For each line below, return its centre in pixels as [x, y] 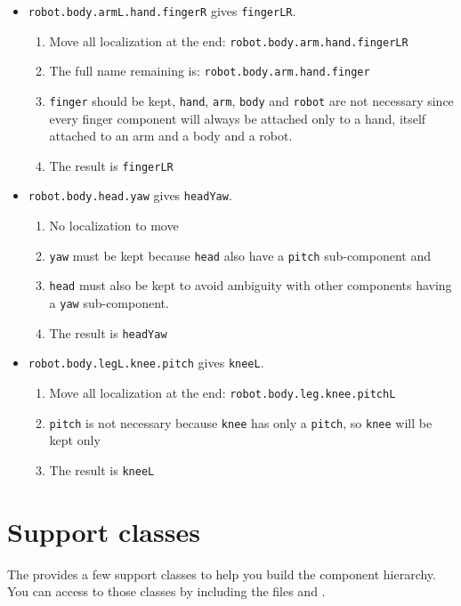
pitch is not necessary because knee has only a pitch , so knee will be [241, 422]
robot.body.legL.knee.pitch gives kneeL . [146, 363]
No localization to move [114, 226]
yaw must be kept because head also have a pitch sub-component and [240, 255]
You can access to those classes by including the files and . [166, 591]
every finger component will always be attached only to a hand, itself [238, 118]
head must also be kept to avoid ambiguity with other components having [251, 285]
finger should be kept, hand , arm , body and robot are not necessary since [251, 100]
